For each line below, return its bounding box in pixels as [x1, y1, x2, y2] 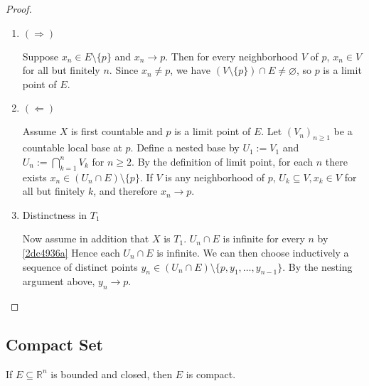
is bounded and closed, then [50, 366, 173, 381]
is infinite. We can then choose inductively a [156, 245, 349, 259]
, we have [170, 63, 211, 77]
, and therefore [93, 183, 158, 198]
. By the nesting [282, 259, 353, 274]
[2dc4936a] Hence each [22, 245, 120, 259]
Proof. [6, 1, 32, 16]
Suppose [22, 48, 59, 63]
